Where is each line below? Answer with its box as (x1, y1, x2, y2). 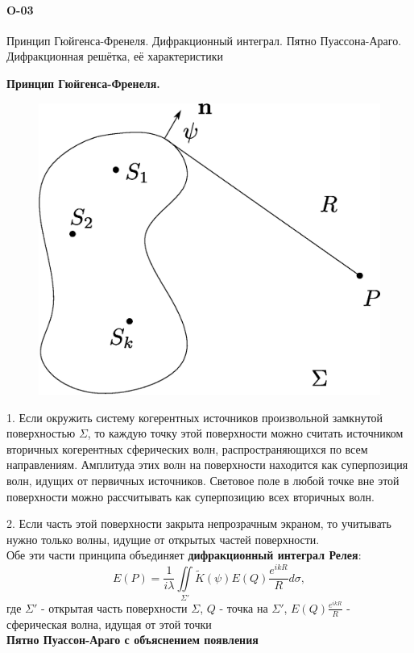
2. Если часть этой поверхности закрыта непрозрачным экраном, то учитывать (6, 515, 391, 532)
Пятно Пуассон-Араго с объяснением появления (6, 631, 259, 648)
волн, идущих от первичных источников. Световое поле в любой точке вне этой (6, 472, 400, 489)
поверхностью (6, 425, 76, 442)
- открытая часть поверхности (40, 599, 188, 616)
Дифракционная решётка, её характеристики (6, 48, 223, 65)
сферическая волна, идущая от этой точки (6, 615, 212, 632)
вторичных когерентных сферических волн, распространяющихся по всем (6, 440, 368, 457)
